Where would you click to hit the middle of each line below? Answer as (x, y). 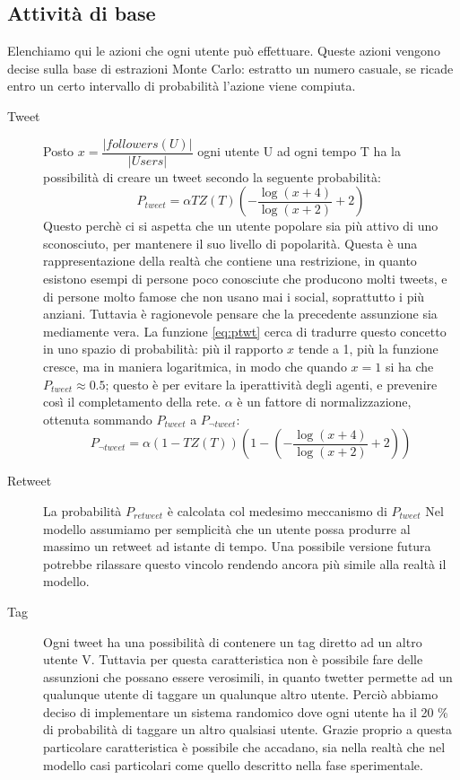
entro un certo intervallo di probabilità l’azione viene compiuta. (182, 86)
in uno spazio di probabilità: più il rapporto (163, 349)
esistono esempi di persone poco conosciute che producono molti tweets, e (245, 279)
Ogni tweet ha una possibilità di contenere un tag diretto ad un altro (233, 641)
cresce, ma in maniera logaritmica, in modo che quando (195, 366)
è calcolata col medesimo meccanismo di (277, 510)
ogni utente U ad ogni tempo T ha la (299, 151)
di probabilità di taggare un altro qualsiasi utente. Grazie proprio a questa (248, 729)
